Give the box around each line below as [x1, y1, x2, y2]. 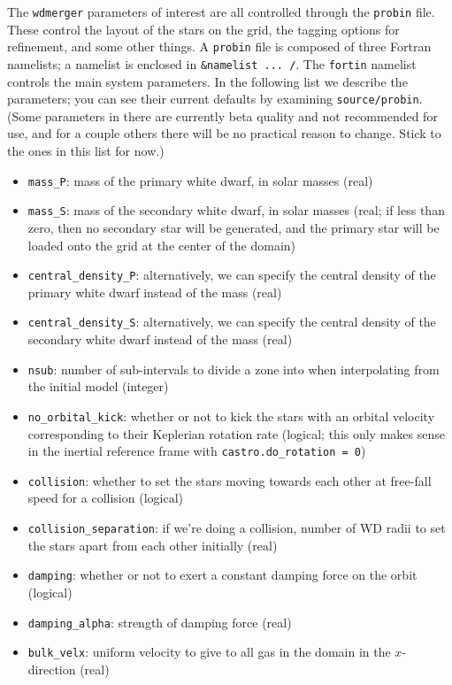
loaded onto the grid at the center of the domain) [27, 235, 296, 254]
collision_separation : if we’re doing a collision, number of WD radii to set [27, 519, 446, 536]
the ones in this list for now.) [7, 142, 165, 159]
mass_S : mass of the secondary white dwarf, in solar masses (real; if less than [27, 201, 445, 219]
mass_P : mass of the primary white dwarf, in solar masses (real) [27, 171, 373, 189]
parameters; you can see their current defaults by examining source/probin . [7, 89, 423, 108]
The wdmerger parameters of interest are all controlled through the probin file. [7, 3, 435, 20]
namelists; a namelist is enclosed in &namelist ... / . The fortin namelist [7, 54, 417, 73]
